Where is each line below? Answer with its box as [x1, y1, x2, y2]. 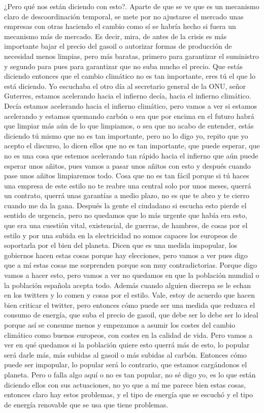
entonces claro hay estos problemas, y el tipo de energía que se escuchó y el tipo [4, 389, 253, 400]
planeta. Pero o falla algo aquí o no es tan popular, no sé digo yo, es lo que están [4, 369, 256, 379]
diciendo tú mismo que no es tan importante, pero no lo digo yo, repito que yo [4, 130, 248, 141]
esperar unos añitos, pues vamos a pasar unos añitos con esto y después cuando [4, 160, 251, 171]
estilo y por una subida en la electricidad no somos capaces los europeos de [4, 230, 238, 240]
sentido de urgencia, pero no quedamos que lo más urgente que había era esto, [4, 210, 247, 220]
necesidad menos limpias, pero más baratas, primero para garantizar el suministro [4, 50, 259, 61]
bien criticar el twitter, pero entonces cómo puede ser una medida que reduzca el [4, 299, 255, 310]
